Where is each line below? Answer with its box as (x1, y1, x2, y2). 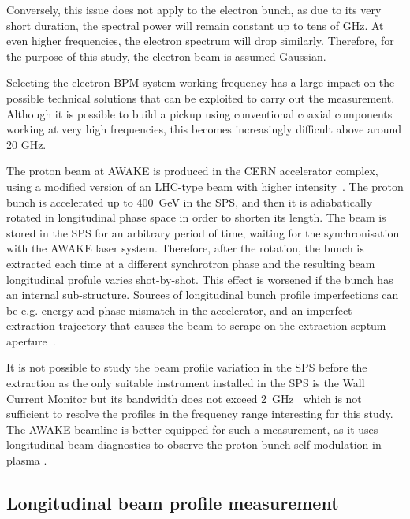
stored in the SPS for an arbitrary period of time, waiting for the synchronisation (6, 224, 400, 241)
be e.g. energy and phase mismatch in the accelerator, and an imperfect (6, 301, 352, 318)
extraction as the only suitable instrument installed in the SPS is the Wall (6, 375, 365, 391)
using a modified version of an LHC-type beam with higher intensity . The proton (6, 177, 404, 194)
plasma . (6, 452, 47, 469)
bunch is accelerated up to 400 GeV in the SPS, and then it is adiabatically (6, 193, 373, 210)
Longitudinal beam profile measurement (6, 491, 339, 515)
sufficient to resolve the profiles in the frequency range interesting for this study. (6, 405, 393, 422)
